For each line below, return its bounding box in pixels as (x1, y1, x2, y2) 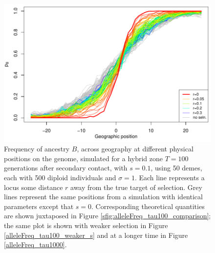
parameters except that (4, 201, 74, 211)
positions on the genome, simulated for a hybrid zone (4, 153, 163, 163)
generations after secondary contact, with (4, 163, 128, 173)
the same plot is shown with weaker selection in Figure (4, 220, 168, 230)
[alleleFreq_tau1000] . (4, 239, 67, 250)
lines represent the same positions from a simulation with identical (4, 191, 203, 202)
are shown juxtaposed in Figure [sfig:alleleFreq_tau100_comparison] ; (4, 211, 211, 221)
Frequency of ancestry (4, 144, 70, 154)
